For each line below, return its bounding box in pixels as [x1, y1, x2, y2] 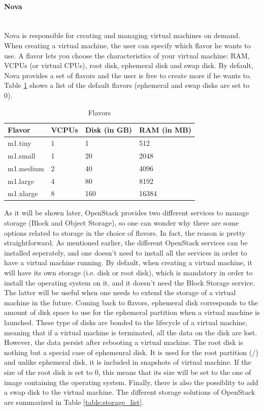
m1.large [8, 175, 35, 186]
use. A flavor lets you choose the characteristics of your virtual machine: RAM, [4, 50, 250, 60]
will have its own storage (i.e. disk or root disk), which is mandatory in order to [4, 267, 253, 278]
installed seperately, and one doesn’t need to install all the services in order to [4, 247, 247, 258]
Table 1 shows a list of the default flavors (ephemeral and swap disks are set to [4, 80, 250, 90]
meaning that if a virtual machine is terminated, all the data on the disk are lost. [4, 327, 257, 337]
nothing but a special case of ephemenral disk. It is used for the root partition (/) [4, 346, 258, 357]
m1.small [8, 150, 36, 161]
